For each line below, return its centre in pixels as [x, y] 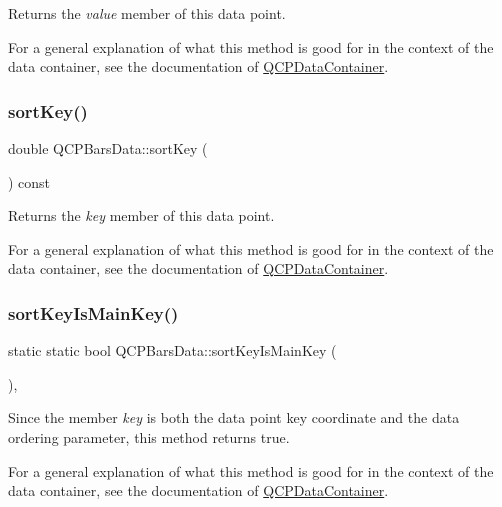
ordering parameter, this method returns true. [149, 436]
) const [29, 181]
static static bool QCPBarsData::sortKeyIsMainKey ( [172, 350]
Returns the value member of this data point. [147, 13]
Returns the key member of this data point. [141, 215]
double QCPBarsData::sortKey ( [108, 148]
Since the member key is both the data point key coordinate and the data [234, 417]
